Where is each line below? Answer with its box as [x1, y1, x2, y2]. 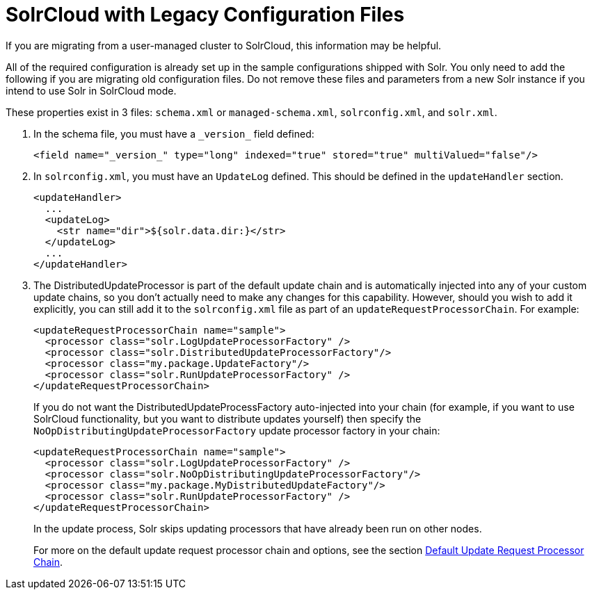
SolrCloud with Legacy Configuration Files [6, 3, 405, 26]
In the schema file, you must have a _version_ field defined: [33, 127, 314, 140]
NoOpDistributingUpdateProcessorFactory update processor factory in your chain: [33, 424, 440, 437]
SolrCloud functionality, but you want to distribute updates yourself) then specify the [33, 412, 422, 425]
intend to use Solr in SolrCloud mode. [6, 84, 177, 97]
